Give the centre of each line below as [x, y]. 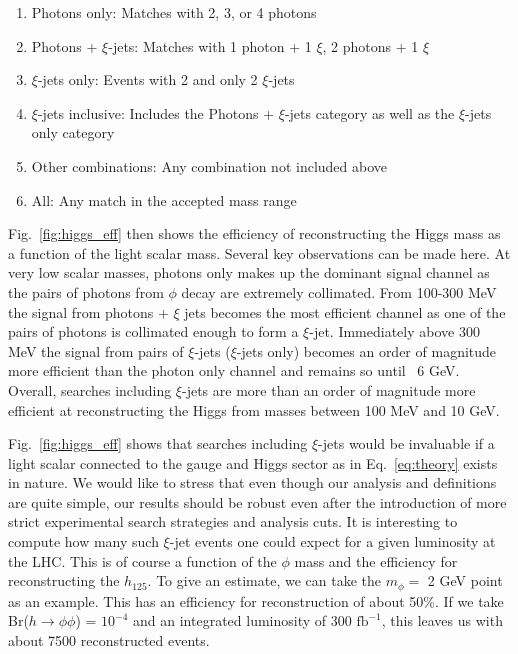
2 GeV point [465, 580]
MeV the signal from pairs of [96, 350]
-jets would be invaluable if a [406, 443]
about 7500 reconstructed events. [109, 639]
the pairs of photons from [86, 291]
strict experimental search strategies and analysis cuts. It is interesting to [233, 521]
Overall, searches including [90, 389]
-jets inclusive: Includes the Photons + [156, 112]
